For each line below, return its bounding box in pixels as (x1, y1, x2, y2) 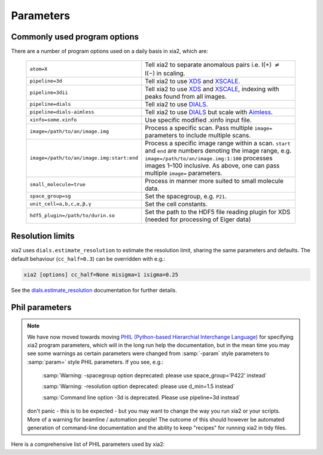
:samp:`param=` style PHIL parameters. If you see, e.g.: (27, 358, 164, 365)
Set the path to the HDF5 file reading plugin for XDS (144, 207, 291, 216)
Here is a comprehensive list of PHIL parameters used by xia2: (11, 441, 165, 448)
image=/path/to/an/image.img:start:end (29, 155, 139, 161)
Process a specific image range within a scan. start (144, 139, 291, 147)
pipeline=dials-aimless (29, 109, 95, 115)
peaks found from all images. (144, 92, 227, 100)
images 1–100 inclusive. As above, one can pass (144, 161, 280, 170)
